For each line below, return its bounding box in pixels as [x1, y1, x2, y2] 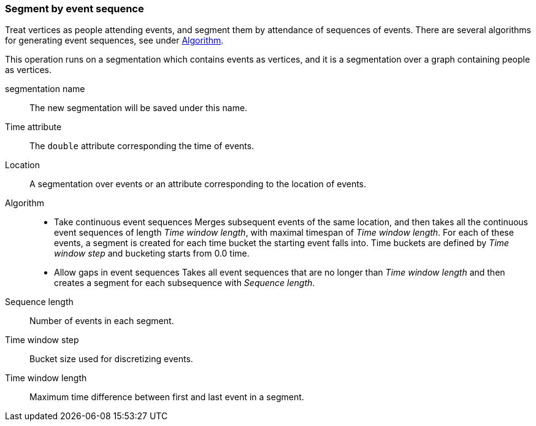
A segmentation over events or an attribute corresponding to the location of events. [29, 179, 367, 190]
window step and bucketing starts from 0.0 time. [54, 248, 250, 259]
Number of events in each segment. [29, 316, 174, 327]
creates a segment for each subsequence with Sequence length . [54, 277, 315, 289]
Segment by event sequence [5, 2, 144, 15]
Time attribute [5, 122, 62, 133]
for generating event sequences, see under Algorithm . [5, 35, 224, 46]
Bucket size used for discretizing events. [29, 354, 193, 365]
